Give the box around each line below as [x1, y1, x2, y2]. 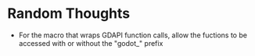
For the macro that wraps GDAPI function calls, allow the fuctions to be [18, 30, 248, 40]
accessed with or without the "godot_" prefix [18, 38, 163, 47]
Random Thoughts [7, 5, 131, 23]
